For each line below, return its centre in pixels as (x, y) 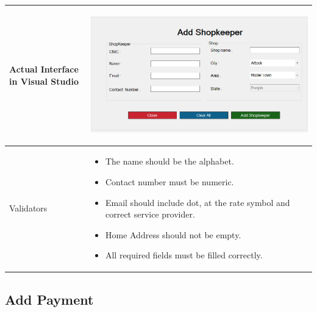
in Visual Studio (44, 81)
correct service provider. (150, 214)
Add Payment (49, 299)
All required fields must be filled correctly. (184, 255)
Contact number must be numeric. (169, 182)
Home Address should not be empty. (173, 234)
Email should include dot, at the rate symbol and (198, 202)
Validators (28, 208)
